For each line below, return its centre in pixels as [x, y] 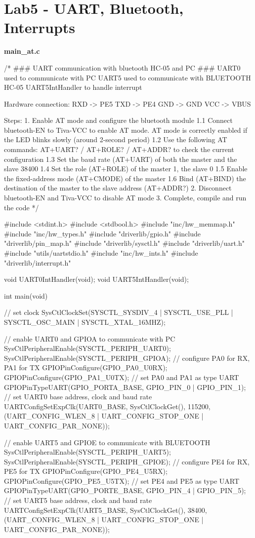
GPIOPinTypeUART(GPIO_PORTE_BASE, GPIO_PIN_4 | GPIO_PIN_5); [125, 490]
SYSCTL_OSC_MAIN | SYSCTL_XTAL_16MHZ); [85, 322]
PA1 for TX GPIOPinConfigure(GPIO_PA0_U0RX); [86, 367]
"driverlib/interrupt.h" [38, 262]
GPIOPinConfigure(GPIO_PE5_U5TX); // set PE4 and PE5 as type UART [122, 480]
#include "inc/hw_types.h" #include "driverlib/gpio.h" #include [102, 233]
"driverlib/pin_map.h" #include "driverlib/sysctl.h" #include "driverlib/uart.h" [124, 243]
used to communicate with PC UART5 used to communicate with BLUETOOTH [127, 77]
